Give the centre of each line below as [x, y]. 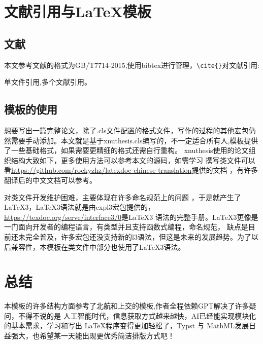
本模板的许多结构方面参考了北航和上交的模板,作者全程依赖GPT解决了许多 [127, 306]
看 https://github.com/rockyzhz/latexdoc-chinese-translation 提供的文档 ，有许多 [131, 170]
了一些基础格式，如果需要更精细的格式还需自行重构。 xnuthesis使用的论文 [126, 150]
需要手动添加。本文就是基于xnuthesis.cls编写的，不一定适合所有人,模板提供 [135, 140]
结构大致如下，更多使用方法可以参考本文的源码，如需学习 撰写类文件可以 [133, 160]
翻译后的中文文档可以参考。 [50, 180]
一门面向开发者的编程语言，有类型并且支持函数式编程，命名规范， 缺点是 [126, 227]
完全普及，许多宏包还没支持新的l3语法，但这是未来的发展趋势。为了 [138, 236]
